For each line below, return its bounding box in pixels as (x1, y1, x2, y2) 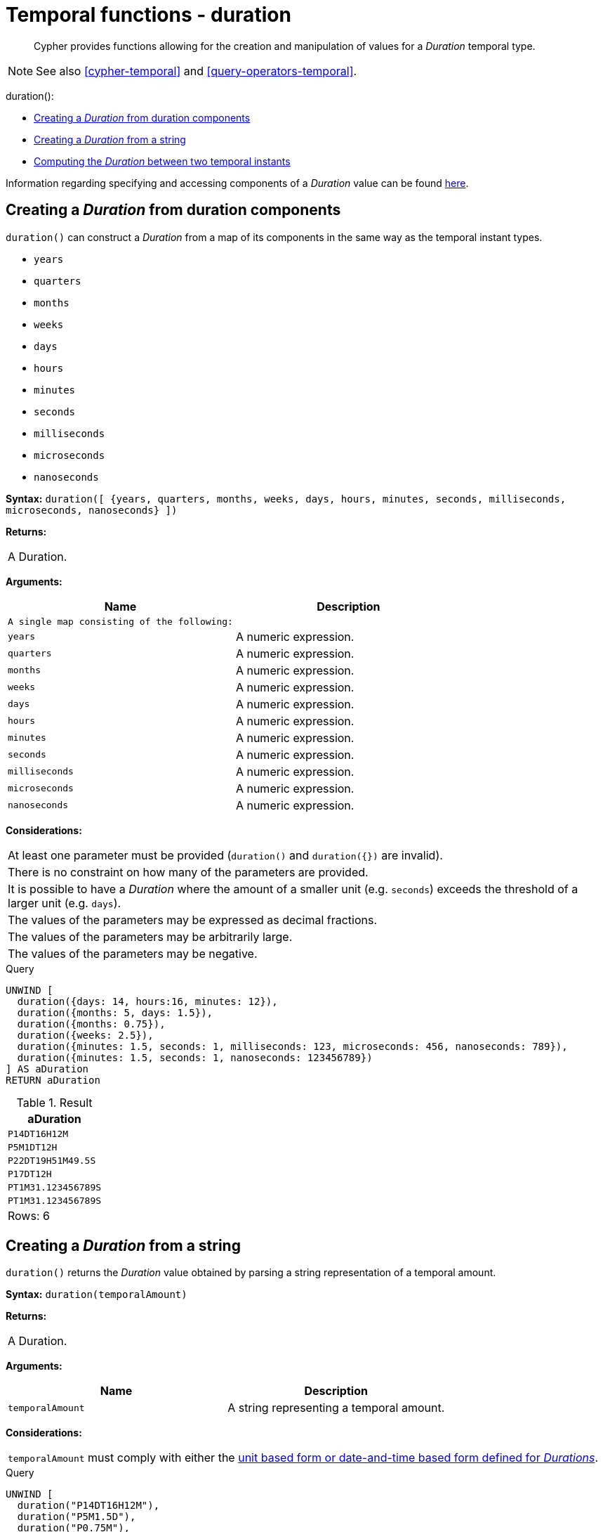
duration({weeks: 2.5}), (17, 1029, 154, 1041)
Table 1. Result (16, 1095, 93, 1110)
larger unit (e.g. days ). (8, 895, 121, 910)
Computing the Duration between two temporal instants (34, 155, 291, 167)
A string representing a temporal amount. (227, 1401, 445, 1415)
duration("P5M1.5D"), (17, 1511, 136, 1523)
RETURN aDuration (6, 1074, 100, 1086)
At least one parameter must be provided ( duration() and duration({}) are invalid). (8, 848, 443, 862)
